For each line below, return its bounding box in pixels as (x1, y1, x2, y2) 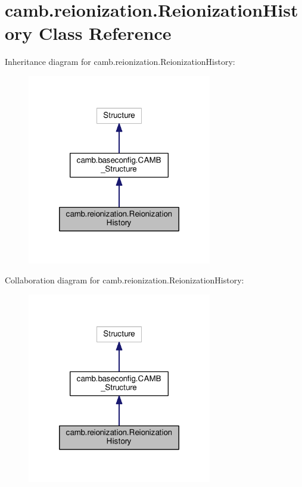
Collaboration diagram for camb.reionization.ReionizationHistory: (5, 274, 244, 286)
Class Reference (39, 21, 172, 45)
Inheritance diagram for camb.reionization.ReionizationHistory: (5, 55, 235, 68)
